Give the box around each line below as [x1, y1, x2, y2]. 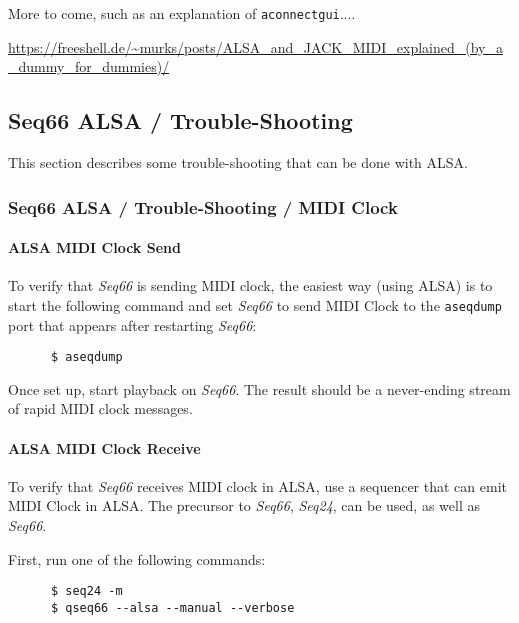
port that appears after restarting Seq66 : [8, 314, 257, 335]
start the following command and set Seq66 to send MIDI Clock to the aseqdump [8, 294, 502, 315]
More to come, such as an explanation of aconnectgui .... [8, 3, 356, 23]
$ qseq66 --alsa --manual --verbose [50, 600, 295, 615]
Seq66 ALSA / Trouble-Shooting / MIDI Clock [8, 194, 398, 219]
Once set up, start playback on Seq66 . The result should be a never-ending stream [8, 378, 511, 399]
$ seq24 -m [50, 584, 123, 599]
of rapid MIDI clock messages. [8, 398, 193, 419]
